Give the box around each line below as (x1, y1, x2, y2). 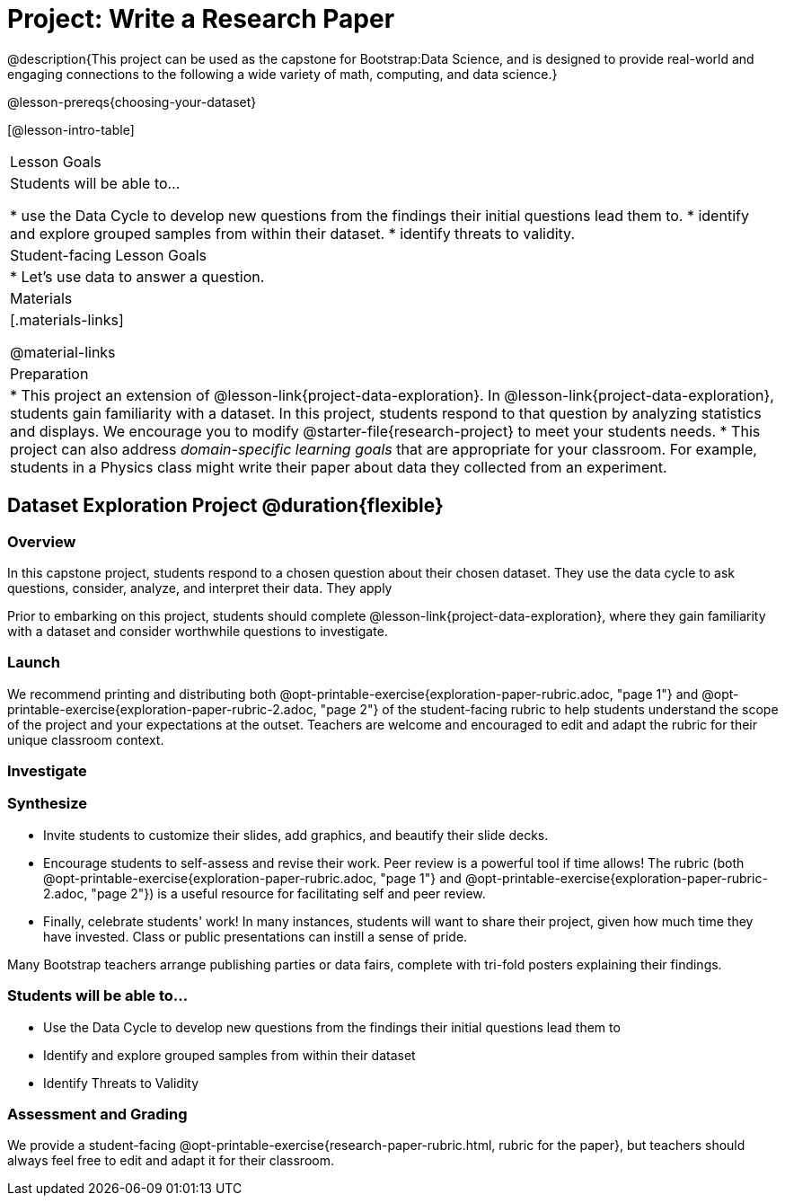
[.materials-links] (10, 310, 124, 329)
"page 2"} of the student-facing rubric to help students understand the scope (320, 701, 779, 717)
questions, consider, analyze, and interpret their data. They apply (7, 579, 392, 596)
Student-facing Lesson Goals (10, 245, 207, 264)
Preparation (10, 364, 89, 383)
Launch (7, 653, 60, 672)
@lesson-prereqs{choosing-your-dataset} (7, 93, 257, 110)
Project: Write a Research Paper (7, 4, 395, 34)
